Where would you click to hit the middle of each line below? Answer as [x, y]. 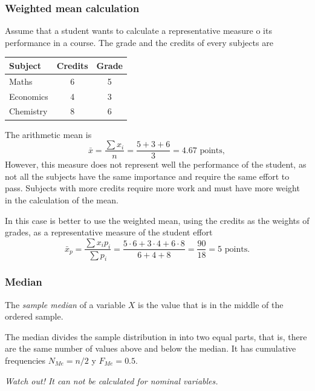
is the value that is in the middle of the [211, 304]
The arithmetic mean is [48, 134]
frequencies [25, 360]
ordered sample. [34, 316]
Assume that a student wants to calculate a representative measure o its [138, 31]
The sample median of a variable [65, 304]
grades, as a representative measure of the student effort [109, 232]
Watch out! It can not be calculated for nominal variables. [112, 380]
